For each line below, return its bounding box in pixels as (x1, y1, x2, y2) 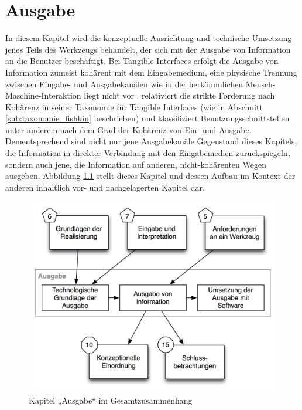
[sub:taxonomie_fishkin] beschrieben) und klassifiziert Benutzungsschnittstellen (5, 112, 290, 124)
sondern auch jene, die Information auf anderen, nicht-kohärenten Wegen (5, 158, 266, 170)
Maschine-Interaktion (5, 89, 81, 101)
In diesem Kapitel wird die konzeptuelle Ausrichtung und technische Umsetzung (5, 32, 292, 44)
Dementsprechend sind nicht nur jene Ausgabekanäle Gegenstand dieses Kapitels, (5, 135, 297, 147)
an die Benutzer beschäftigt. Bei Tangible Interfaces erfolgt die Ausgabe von (5, 55, 279, 67)
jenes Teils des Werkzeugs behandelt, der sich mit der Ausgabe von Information (5, 43, 291, 55)
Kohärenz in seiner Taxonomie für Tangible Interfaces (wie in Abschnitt (5, 100, 263, 113)
